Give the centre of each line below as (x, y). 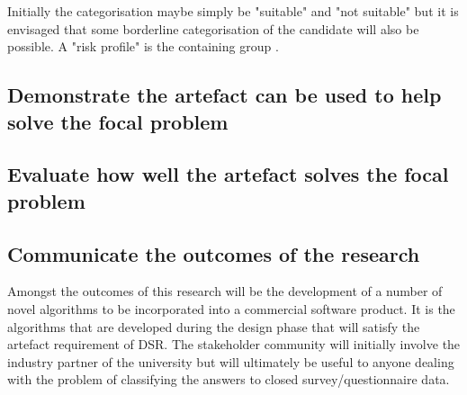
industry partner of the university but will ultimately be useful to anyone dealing (231, 361)
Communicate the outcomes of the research (214, 253)
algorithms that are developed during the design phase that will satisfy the (214, 326)
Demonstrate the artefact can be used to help (225, 95)
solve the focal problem (118, 121)
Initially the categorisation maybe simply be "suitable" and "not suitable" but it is (233, 11)
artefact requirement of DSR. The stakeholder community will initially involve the (234, 344)
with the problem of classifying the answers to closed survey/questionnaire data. (229, 379)
